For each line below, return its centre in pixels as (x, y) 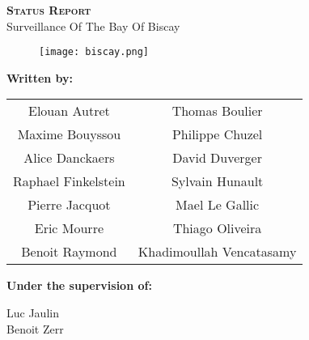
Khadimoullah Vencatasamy (217, 252)
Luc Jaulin (33, 313)
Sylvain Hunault (217, 181)
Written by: (40, 77)
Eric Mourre (69, 228)
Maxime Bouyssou (69, 134)
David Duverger (217, 158)
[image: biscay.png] (94, 52)
